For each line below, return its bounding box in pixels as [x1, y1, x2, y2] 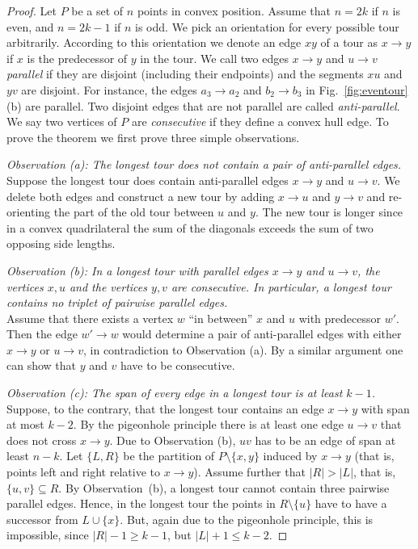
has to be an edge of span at [255, 431, 396, 448]
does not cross [6, 431, 77, 448]
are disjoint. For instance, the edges [21, 81, 197, 98]
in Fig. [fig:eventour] [306, 81, 408, 98]
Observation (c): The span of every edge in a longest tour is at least [6, 384, 343, 401]
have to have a [315, 495, 387, 512]
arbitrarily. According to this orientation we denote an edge [6, 34, 302, 51]
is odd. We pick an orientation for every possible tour [135, 18, 399, 35]
